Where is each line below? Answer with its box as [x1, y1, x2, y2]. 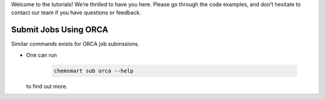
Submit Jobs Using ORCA [11, 24, 108, 35]
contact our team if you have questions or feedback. [11, 9, 141, 16]
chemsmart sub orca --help [54, 67, 134, 74]
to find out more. [26, 82, 68, 89]
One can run [26, 51, 57, 58]
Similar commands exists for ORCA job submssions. [11, 41, 140, 48]
